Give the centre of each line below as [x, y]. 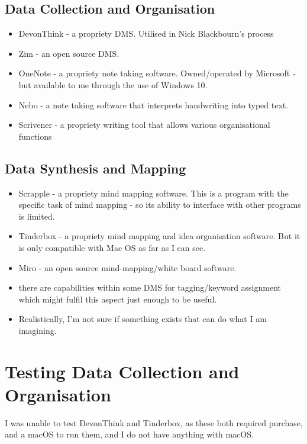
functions [35, 136]
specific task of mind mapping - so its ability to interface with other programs [160, 205]
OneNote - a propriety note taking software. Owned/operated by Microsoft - [157, 73]
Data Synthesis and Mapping [96, 168]
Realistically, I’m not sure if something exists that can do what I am [143, 319]
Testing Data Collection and [122, 371]
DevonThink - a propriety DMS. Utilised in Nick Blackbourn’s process [146, 33]
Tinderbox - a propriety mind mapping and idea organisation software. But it [159, 236]
